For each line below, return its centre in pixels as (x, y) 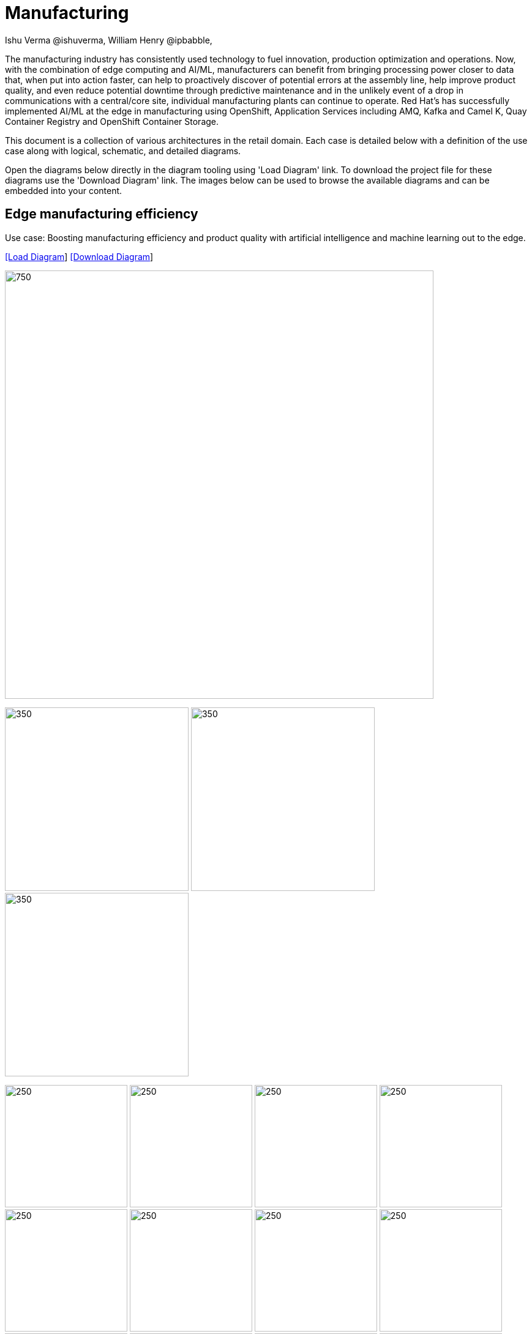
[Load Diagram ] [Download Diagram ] (79, 256)
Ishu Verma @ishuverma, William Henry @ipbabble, (109, 40)
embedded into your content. (64, 190)
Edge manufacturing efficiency (102, 214)
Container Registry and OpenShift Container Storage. (112, 121)
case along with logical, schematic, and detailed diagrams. (123, 151)
